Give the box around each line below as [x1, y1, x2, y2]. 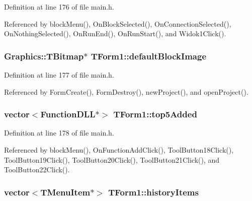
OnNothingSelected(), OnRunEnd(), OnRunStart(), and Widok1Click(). [4, 28, 226, 39]
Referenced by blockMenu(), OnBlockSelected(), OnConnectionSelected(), [4, 18, 231, 29]
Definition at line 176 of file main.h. [4, 2, 114, 12]
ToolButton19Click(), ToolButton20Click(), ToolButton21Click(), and [4, 154, 220, 165]
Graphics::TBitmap [4, 49, 84, 62]
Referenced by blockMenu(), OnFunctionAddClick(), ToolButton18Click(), [4, 145, 234, 155]
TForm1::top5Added [113, 108, 197, 120]
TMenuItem [40, 185, 91, 198]
